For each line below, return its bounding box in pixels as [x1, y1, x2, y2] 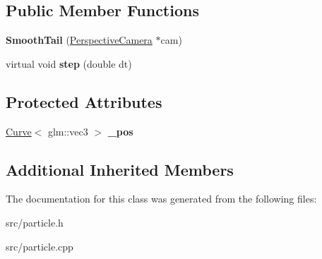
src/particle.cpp [6, 239, 73, 253]
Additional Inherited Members [6, 158, 234, 180]
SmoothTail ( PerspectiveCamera [6, 32, 153, 47]
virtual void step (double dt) [6, 56, 132, 71]
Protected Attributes [6, 90, 162, 112]
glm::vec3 [47, 124, 88, 138]
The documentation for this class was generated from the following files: [6, 191, 317, 206]
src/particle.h [6, 215, 64, 229]
